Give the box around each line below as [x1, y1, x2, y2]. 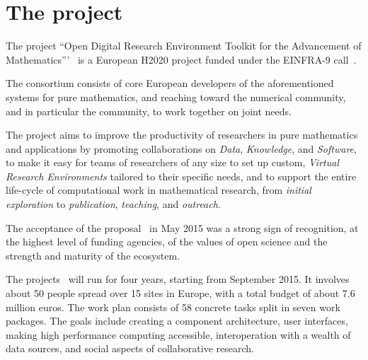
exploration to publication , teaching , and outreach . [6, 197, 221, 211]
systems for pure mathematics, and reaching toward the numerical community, [6, 89, 346, 104]
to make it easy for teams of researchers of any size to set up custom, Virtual [6, 155, 339, 170]
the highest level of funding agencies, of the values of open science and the [6, 234, 328, 249]
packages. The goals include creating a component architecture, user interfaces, [6, 313, 348, 328]
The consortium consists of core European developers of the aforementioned [6, 76, 334, 91]
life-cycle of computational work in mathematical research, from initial [6, 182, 311, 197]
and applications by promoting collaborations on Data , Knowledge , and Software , [6, 141, 357, 156]
